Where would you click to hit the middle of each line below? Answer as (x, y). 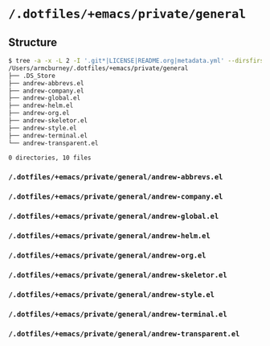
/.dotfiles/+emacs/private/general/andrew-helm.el (109, 236)
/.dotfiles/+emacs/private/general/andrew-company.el (116, 197)
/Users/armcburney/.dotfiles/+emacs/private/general (98, 68)
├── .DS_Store (32, 76)
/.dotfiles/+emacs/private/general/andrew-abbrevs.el (116, 177)
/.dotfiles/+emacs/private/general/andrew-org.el (107, 255)
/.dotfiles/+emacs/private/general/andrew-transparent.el (124, 334)
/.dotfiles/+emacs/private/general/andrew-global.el (114, 216)
